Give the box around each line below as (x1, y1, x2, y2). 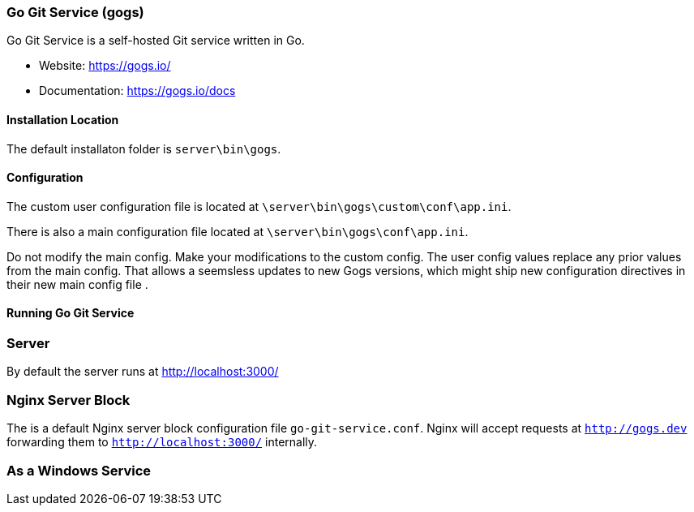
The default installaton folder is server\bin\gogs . (6, 141, 281, 156)
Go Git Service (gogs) (6, 4, 144, 20)
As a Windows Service (6, 462, 152, 479)
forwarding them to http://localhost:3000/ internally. (6, 435, 318, 450)
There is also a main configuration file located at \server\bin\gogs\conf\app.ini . (6, 224, 469, 239)
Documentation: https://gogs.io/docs (39, 84, 236, 98)
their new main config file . (6, 277, 148, 291)
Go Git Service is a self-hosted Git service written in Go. (6, 33, 305, 48)
